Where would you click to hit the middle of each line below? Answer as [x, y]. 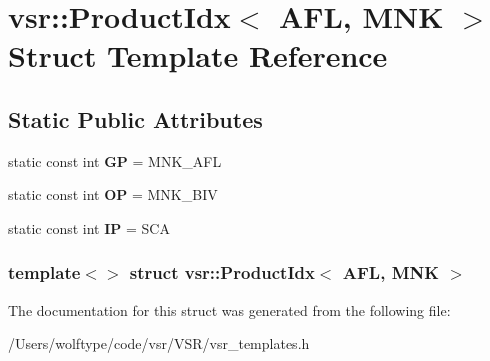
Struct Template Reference [198, 55]
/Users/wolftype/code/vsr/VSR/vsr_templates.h [159, 343]
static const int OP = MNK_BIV [113, 194]
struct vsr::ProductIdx [222, 272]
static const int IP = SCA [89, 227]
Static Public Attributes [135, 118]
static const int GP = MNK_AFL [115, 160]
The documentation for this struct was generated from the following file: [229, 309]
